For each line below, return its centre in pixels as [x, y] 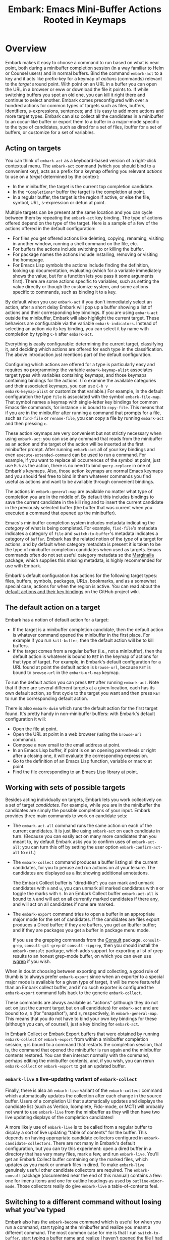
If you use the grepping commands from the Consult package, [77, 940]
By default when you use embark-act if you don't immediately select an [79, 301]
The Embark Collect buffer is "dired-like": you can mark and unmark [83, 883]
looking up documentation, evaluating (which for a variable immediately [87, 270]
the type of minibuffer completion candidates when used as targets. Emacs [83, 549]
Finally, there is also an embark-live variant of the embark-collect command [84, 1090]
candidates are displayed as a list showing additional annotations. [81, 873]
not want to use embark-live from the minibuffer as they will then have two [82, 1112]
